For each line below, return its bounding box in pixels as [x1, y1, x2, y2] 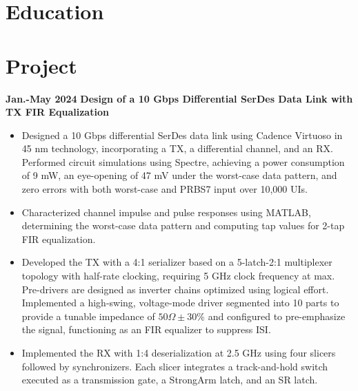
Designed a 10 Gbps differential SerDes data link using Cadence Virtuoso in [21, 127, 343, 142]
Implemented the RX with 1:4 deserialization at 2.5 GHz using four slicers [21, 346, 336, 359]
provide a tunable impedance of [21, 308, 155, 323]
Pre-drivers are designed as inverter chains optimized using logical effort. [21, 282, 329, 296]
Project [6, 51, 77, 79]
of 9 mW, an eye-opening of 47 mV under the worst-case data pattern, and [21, 168, 337, 182]
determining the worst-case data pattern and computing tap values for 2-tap [21, 218, 345, 233]
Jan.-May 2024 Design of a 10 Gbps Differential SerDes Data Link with [6, 91, 353, 105]
